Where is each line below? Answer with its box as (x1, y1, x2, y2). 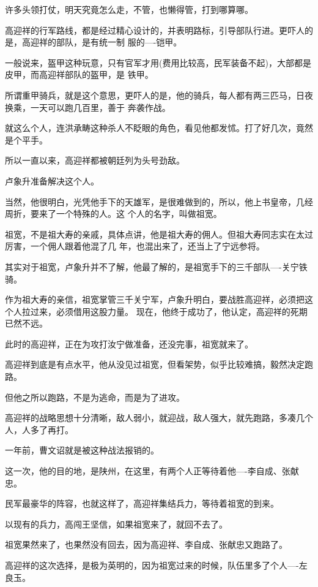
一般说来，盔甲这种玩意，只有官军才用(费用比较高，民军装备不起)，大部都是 (5, 56, 311, 69)
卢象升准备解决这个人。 (5, 174, 99, 187)
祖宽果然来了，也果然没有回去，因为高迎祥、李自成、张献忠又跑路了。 (5, 538, 287, 551)
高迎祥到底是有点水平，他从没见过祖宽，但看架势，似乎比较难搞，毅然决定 (5, 358, 305, 371)
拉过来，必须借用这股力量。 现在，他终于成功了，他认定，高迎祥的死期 (21, 305, 308, 317)
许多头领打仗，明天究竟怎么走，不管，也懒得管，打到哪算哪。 (5, 3, 253, 15)
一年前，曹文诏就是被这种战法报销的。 (5, 444, 159, 456)
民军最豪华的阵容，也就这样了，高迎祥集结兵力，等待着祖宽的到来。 (5, 497, 279, 510)
